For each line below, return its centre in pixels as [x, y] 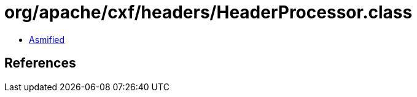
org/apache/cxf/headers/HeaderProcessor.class [208, 12]
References [40, 63]
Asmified [47, 39]
